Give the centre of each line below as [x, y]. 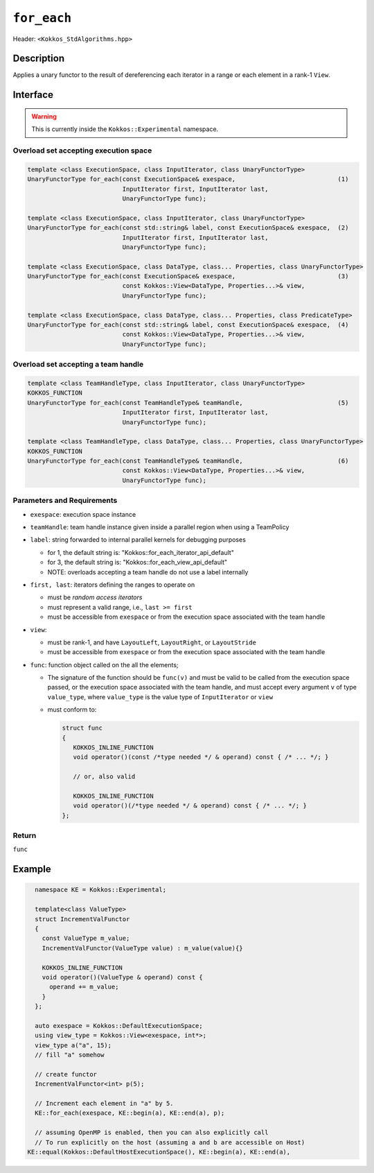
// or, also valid [104, 777]
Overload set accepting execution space [82, 151]
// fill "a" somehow [70, 1055]
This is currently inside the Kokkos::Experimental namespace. [125, 129]
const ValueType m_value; [86, 939]
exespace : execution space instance [83, 514]
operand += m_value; [84, 987]
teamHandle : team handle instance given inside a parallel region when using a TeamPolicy [160, 527]
